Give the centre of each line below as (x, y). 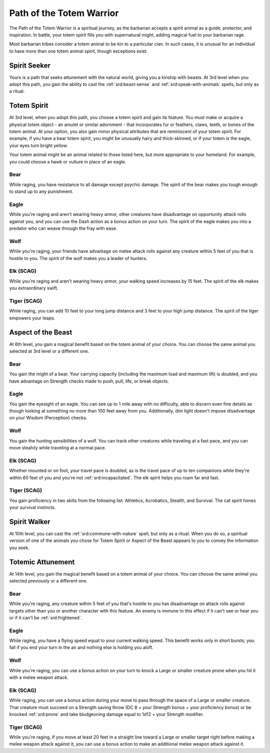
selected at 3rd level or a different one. (49, 351)
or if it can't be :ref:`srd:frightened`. (46, 617)
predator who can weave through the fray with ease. (63, 228)
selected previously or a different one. (48, 581)
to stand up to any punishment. (41, 191)
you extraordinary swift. (34, 288)
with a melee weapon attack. (39, 677)
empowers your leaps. (32, 318)
